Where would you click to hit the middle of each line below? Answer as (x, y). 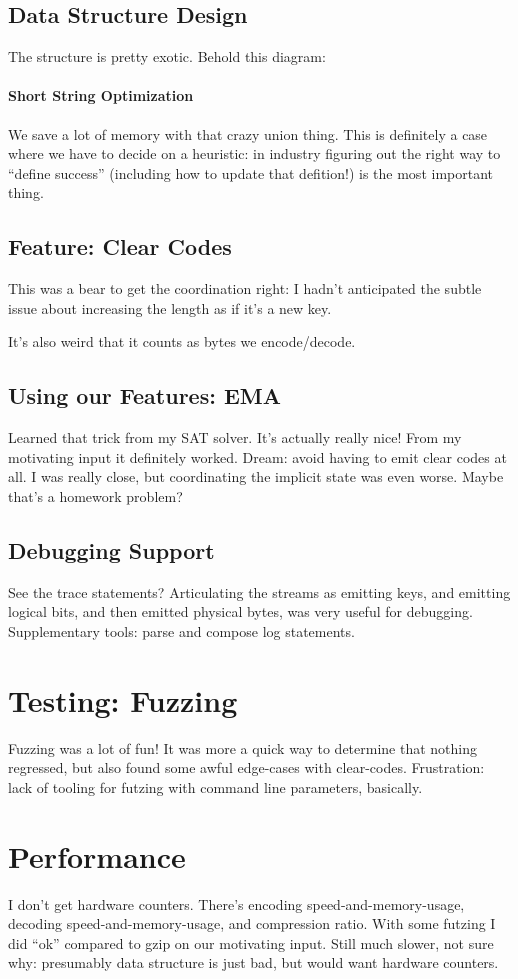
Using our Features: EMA (144, 395)
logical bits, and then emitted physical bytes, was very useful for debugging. (240, 611)
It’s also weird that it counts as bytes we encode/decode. (182, 341)
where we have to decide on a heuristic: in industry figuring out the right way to (254, 153)
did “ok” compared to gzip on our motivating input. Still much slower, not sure (251, 942)
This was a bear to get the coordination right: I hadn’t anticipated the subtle (245, 288)
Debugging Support (111, 549)
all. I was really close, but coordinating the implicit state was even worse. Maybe (256, 476)
